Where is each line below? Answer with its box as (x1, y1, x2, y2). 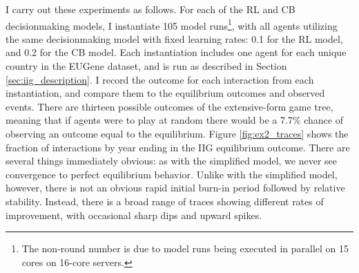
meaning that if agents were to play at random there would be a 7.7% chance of (6, 113, 343, 127)
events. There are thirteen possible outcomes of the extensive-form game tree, (6, 99, 333, 113)
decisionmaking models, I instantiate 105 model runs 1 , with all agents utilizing (6, 16, 338, 32)
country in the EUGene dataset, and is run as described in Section (6, 59, 287, 73)
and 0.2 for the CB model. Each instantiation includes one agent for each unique (6, 45, 347, 59)
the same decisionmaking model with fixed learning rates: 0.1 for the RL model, (6, 31, 343, 46)
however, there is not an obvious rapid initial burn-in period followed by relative (6, 180, 345, 195)
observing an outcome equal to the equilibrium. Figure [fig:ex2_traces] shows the (6, 126, 349, 140)
